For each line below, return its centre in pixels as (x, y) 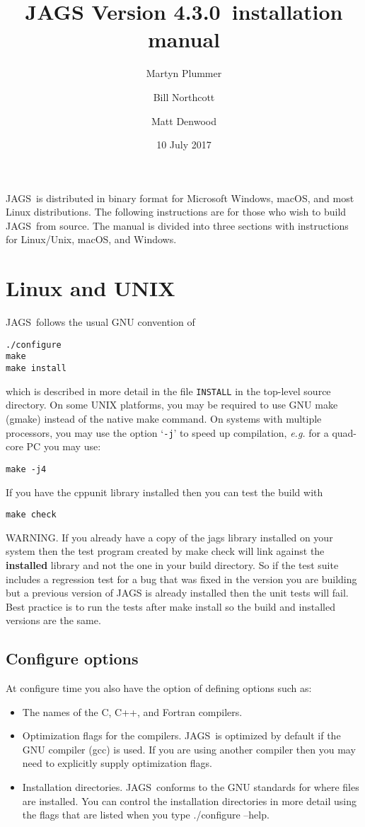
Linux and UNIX (91, 288)
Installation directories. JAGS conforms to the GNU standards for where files (191, 787)
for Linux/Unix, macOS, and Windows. (91, 239)
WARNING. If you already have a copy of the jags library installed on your (169, 537)
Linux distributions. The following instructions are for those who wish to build (176, 212)
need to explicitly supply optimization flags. (117, 763)
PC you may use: (64, 446)
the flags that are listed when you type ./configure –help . (146, 815)
